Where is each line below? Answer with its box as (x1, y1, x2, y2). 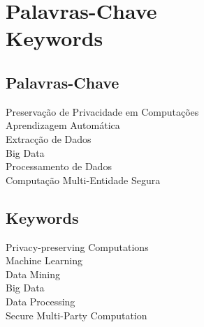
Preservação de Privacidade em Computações (6, 104, 199, 119)
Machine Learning (6, 253, 82, 268)
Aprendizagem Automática (6, 118, 120, 132)
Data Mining (6, 266, 60, 281)
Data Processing (6, 294, 75, 308)
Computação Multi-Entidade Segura (6, 172, 161, 187)
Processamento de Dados (6, 159, 112, 174)
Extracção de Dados (6, 131, 92, 146)
